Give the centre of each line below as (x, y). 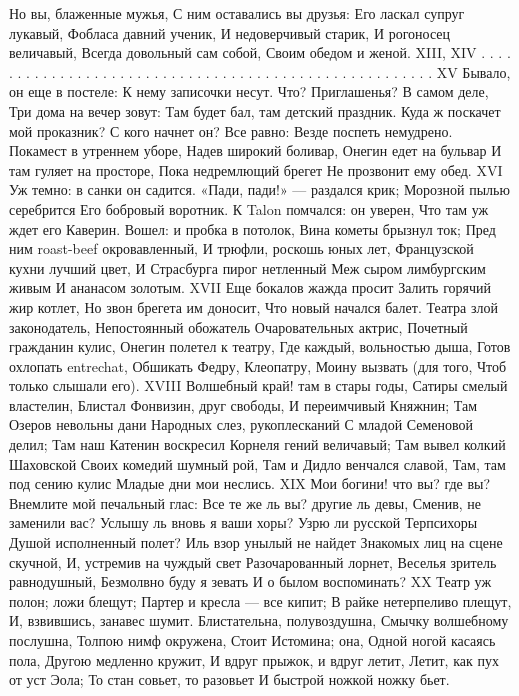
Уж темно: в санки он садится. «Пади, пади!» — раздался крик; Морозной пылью (259, 189)
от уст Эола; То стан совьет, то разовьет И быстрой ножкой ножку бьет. (229, 679)
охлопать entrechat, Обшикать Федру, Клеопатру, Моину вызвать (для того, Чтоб (258, 365)
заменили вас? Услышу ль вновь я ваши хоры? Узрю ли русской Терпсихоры (243, 522)
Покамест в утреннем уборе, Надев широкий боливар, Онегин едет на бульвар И (255, 150)
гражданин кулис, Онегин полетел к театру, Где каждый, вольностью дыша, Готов (260, 346)
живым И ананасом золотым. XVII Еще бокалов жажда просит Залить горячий (250, 287)
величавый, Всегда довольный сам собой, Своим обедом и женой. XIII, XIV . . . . (260, 52)
